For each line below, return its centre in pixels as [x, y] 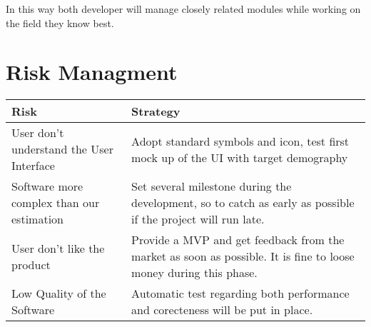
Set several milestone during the [212, 186]
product [31, 264]
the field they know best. [60, 22]
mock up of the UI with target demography [240, 157]
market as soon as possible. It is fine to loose [243, 256]
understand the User [62, 149]
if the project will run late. [198, 219]
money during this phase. [194, 273]
